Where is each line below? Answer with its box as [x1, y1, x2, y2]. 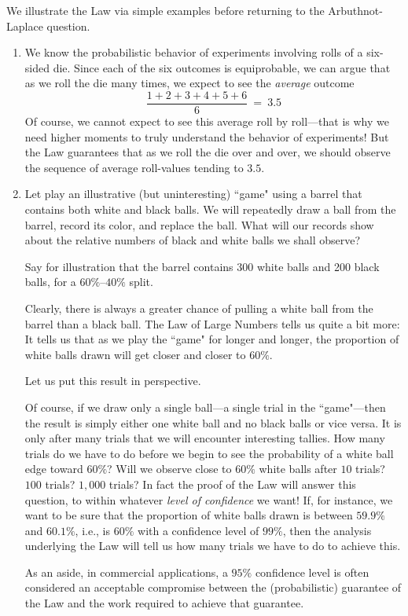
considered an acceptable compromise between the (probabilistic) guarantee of [24, 579, 402, 596]
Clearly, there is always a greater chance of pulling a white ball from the [24, 299, 373, 316]
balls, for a [24, 273, 76, 290]
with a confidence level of [138, 522, 259, 538]
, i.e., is [75, 522, 111, 538]
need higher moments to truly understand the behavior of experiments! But [24, 128, 389, 145]
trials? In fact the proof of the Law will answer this [108, 475, 356, 492]
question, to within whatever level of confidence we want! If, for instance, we [24, 491, 393, 508]
